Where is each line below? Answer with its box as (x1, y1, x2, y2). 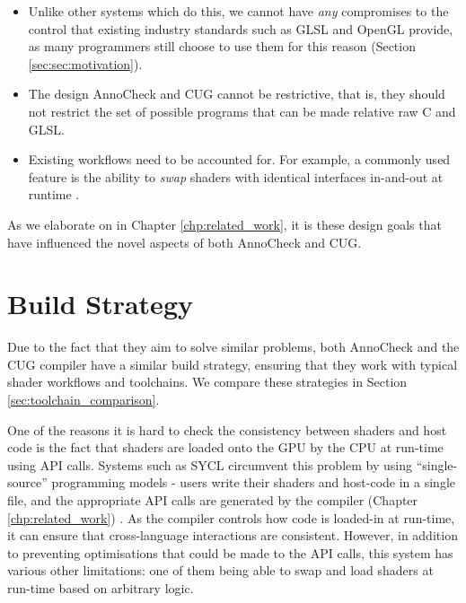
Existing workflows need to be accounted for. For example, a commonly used (28, 150, 451, 169)
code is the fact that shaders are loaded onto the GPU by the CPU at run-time (7, 438, 444, 457)
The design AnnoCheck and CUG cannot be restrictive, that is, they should (28, 84, 445, 103)
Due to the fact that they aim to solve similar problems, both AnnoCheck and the (7, 337, 460, 356)
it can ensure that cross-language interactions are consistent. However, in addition (7, 526, 458, 545)
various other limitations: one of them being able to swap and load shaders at (7, 561, 434, 580)
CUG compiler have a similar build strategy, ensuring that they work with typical (7, 354, 458, 373)
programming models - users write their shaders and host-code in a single (51, 473, 456, 492)
